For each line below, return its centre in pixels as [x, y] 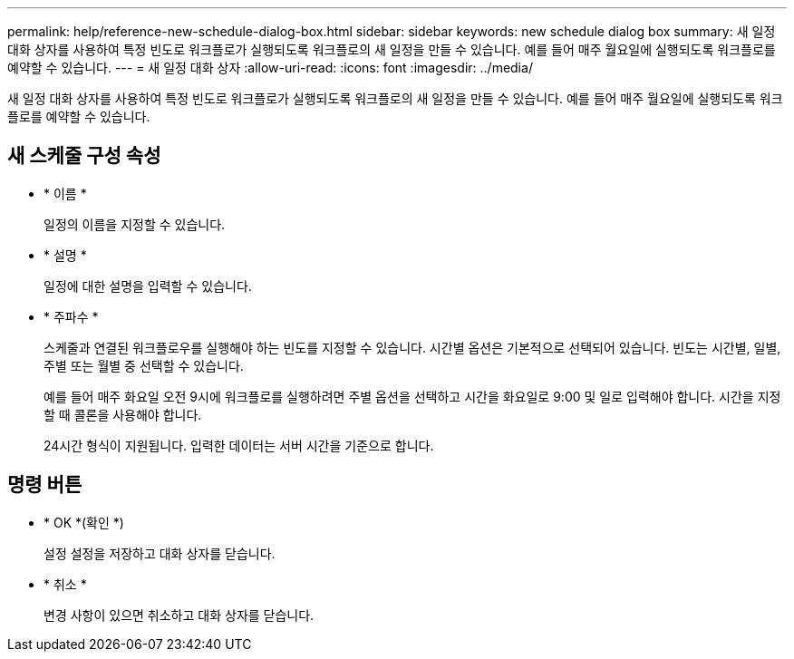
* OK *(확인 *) [84, 522]
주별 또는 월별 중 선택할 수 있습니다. [144, 365]
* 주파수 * [71, 316]
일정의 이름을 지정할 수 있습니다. [135, 224]
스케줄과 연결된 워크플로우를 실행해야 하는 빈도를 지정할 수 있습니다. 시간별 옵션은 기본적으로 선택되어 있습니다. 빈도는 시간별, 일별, [412, 347]
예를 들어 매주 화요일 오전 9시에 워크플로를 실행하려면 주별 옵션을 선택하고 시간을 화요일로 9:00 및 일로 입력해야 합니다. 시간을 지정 [412, 396]
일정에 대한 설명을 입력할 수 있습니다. [148, 286]
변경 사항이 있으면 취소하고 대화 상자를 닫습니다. [179, 615]
